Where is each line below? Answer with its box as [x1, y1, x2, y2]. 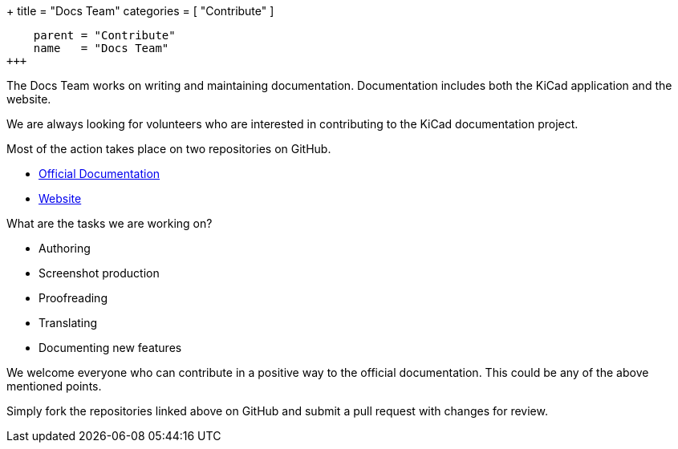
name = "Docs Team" [33, 42, 169, 55]
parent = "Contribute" [33, 29, 176, 42]
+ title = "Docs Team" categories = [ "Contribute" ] [6, 4, 274, 18]
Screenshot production [39, 266, 160, 280]
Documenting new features [39, 341, 182, 354]
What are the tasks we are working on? [6, 216, 213, 230]
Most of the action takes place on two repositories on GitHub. [6, 142, 331, 156]
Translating [39, 316, 98, 330]
